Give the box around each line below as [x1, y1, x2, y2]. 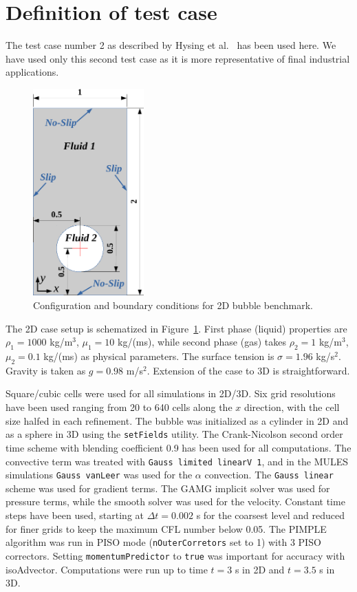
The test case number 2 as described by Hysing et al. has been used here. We [6, 38, 336, 52]
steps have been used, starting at [6, 508, 144, 522]
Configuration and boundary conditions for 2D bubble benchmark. [33, 298, 313, 313]
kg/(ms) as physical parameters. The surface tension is [43, 349, 274, 363]
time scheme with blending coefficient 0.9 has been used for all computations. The [6, 440, 351, 454]
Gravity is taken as [6, 363, 86, 377]
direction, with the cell [244, 400, 340, 414]
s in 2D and [235, 562, 285, 576]
